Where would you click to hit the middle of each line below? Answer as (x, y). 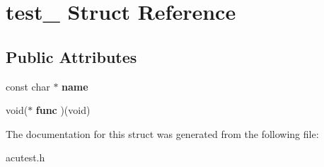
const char (28, 86)
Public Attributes (71, 56)
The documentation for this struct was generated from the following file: (162, 133)
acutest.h (25, 157)
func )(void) (63, 110)
